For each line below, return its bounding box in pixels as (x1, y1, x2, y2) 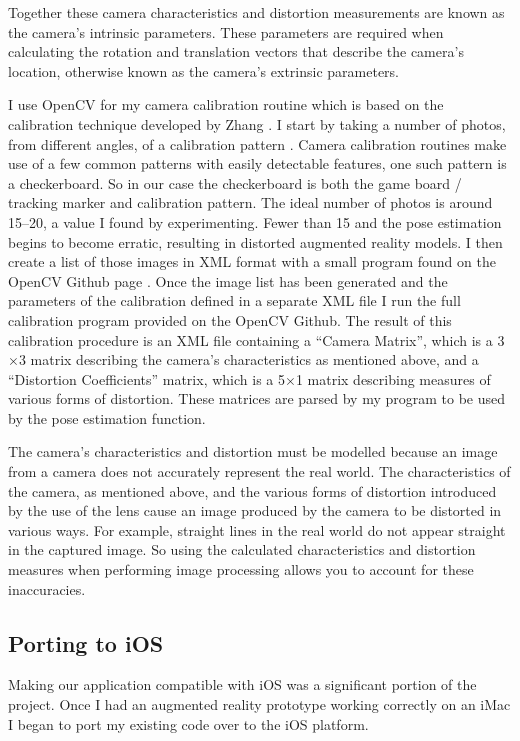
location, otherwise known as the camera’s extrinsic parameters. (8, 60, 399, 81)
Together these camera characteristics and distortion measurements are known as (8, 2, 505, 22)
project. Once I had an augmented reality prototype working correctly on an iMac (8, 694, 511, 715)
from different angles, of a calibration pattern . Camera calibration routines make (8, 133, 507, 154)
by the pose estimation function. (8, 407, 206, 428)
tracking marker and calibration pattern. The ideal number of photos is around (8, 192, 493, 213)
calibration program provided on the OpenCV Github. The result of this (8, 309, 452, 330)
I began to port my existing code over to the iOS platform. (8, 713, 369, 734)
